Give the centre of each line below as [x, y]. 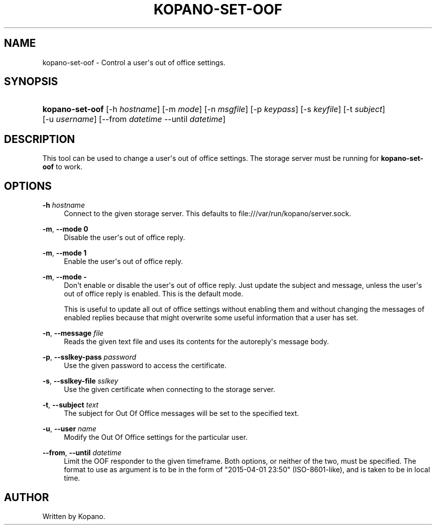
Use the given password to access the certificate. [145, 366]
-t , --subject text [70, 405]
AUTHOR [27, 497]
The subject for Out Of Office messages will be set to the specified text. [181, 413]
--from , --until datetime [82, 453]
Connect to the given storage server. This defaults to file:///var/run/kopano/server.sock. [208, 214]
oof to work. [62, 167]
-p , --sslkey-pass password [89, 357]
